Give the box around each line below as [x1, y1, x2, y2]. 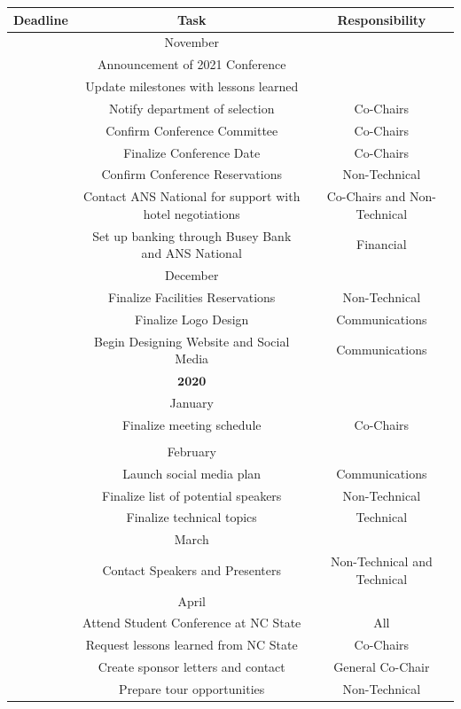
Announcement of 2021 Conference [98, 55, 286, 74]
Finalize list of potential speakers [102, 486, 282, 504]
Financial [356, 235, 407, 253]
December [164, 266, 219, 284]
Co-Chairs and [326, 187, 406, 206]
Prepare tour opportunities [119, 679, 265, 697]
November [164, 33, 219, 51]
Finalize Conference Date [123, 143, 261, 161]
